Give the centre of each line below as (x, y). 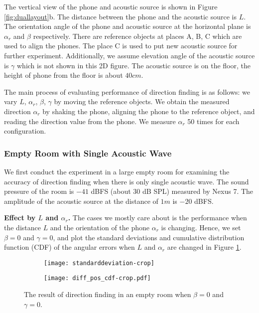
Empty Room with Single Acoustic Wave (88, 153)
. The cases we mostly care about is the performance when (157, 218)
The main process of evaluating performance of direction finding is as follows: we (127, 91)
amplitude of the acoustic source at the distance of (81, 201)
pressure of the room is (39, 191)
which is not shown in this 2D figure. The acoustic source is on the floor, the (134, 65)
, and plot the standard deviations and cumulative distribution (149, 237)
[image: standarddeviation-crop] (99, 263)
